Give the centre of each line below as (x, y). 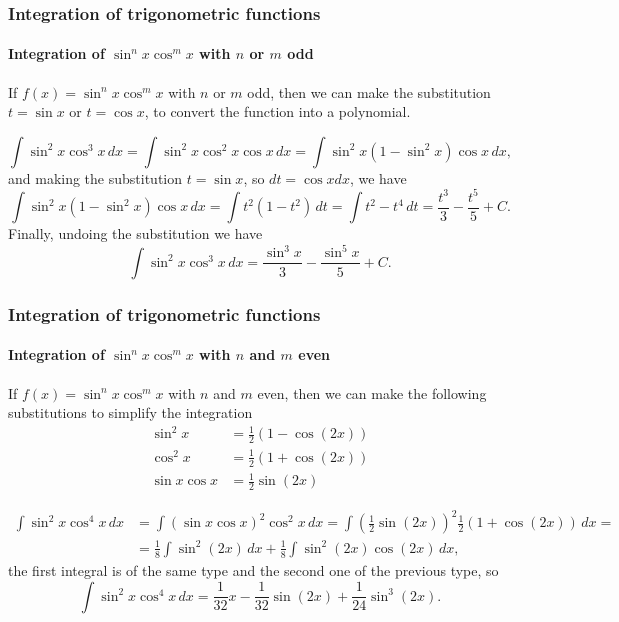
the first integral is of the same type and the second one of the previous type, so (253, 569)
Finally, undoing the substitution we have (135, 233)
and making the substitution (95, 177)
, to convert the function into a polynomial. (277, 111)
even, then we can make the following (372, 392)
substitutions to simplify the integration (130, 412)
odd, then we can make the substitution (369, 91)
